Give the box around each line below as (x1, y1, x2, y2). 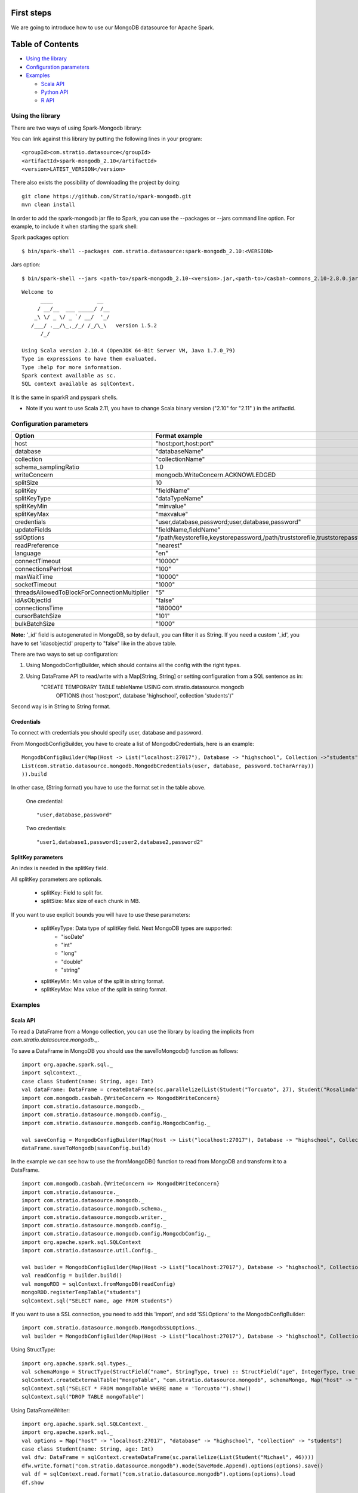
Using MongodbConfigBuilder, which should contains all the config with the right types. (26, 662, 241, 669)
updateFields (14, 526, 51, 534)
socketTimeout (14, 580, 57, 589)
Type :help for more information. (21, 364, 122, 370)
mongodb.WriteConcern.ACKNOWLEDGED (155, 471, 276, 479)
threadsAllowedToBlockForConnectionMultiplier (14, 588, 149, 597)
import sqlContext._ (21, 1070, 82, 1076)
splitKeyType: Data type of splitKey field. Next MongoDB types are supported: (41, 924, 233, 932)
